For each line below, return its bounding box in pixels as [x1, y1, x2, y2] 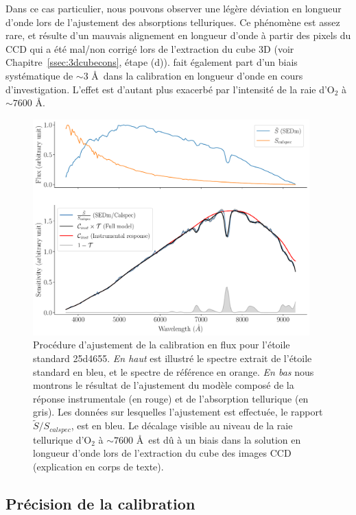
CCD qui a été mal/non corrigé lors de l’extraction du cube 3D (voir [5, 41, 294, 56]
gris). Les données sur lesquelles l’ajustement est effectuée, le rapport [33, 405, 323, 419]
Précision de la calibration [5, 492, 195, 514]
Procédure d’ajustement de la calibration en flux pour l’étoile [33, 337, 290, 352]
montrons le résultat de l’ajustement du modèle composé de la [33, 378, 294, 392]
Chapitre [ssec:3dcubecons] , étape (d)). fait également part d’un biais [5, 55, 298, 69]
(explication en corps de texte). [33, 459, 164, 473]
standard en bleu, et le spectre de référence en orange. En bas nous [33, 364, 314, 379]
